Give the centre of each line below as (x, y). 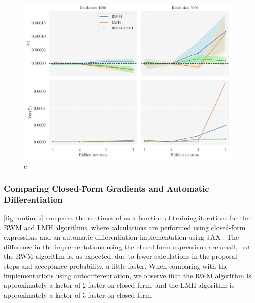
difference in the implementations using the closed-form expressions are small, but (127, 246)
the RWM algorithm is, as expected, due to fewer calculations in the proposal (121, 256)
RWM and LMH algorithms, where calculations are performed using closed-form (125, 227)
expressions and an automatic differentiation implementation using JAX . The (122, 237)
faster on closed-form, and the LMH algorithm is (161, 285)
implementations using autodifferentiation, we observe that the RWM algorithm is (127, 275)
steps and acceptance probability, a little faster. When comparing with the (116, 266)
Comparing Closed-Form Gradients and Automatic (107, 188)
